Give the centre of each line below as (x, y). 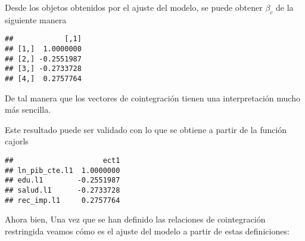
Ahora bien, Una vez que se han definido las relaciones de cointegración (135, 219)
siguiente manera (36, 19)
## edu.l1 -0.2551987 (63, 180)
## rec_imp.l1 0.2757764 (63, 200)
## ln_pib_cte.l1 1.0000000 (63, 170)
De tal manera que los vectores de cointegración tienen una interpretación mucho (152, 98)
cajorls (17, 141)
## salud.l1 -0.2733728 (63, 191)
